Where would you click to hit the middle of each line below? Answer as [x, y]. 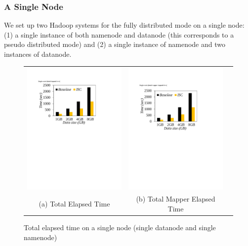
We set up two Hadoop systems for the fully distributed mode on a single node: [124, 25]
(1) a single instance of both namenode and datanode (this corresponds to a [119, 34]
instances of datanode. [38, 54]
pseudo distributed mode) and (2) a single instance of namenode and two [115, 44]
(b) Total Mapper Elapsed [176, 199]
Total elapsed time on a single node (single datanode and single [120, 227]
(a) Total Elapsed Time [74, 204]
